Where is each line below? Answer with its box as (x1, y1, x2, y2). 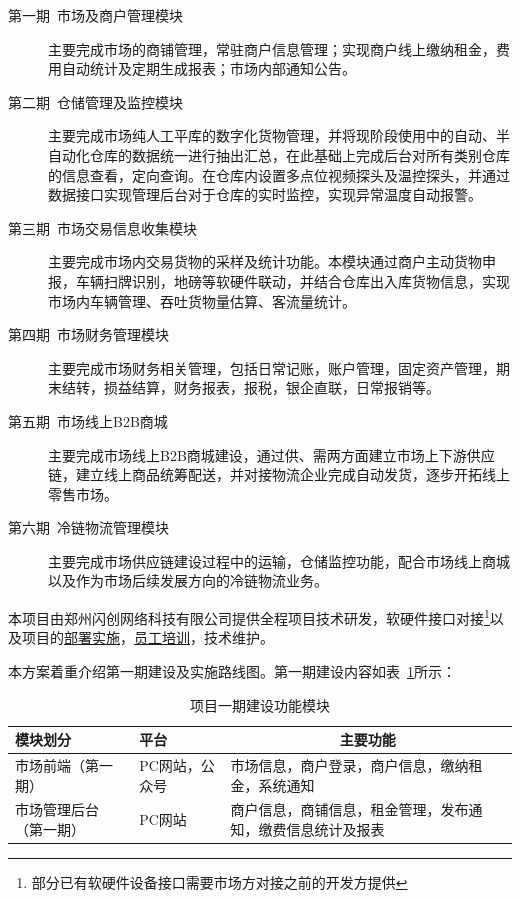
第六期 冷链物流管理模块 (8, 517, 169, 538)
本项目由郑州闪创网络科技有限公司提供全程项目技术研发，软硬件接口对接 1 (8, 605, 490, 628)
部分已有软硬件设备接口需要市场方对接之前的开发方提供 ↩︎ (31, 872, 408, 893)
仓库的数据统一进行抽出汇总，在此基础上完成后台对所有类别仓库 (89, 144, 510, 165)
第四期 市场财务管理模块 (8, 324, 169, 345)
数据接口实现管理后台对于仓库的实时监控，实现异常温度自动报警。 (48, 184, 482, 205)
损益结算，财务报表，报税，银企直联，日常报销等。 (103, 377, 440, 398)
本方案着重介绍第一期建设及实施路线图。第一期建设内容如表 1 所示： (8, 660, 456, 681)
